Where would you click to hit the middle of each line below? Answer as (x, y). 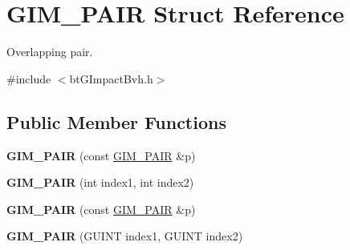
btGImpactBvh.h (111, 78)
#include (29, 78)
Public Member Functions (116, 121)
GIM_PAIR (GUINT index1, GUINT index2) (125, 236)
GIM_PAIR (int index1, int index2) (100, 182)
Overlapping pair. (50, 52)
